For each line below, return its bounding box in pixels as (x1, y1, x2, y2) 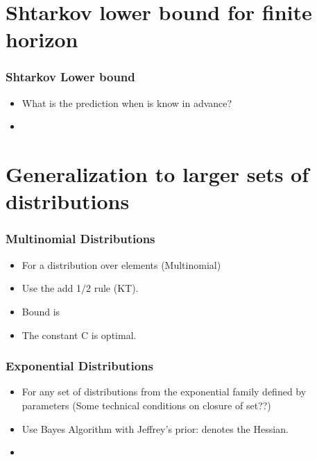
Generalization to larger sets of (6, 160, 309, 188)
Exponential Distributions (6, 357, 153, 375)
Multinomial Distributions (6, 230, 155, 247)
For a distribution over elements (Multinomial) (22, 257, 221, 272)
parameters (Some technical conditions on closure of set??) (22, 397, 271, 412)
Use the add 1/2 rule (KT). (22, 281, 139, 295)
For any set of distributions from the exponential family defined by (22, 384, 307, 399)
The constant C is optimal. (22, 327, 137, 342)
